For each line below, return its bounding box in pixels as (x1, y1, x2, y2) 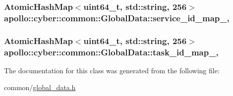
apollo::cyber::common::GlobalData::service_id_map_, (4, 11, 230, 24)
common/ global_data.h (4, 82, 76, 92)
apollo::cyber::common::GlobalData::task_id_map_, (4, 46, 219, 58)
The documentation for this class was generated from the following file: (4, 65, 220, 75)
